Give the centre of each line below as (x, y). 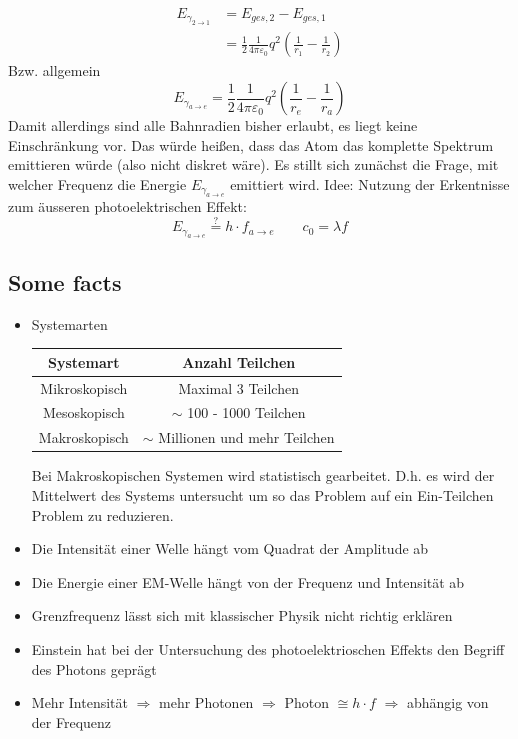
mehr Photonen (206, 702)
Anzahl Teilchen (239, 361)
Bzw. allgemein (54, 70)
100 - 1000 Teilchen (246, 412)
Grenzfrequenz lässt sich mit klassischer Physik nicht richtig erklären (242, 615)
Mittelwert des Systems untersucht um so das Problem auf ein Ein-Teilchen (262, 494)
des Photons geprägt (94, 668)
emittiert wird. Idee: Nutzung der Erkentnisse (370, 183)
